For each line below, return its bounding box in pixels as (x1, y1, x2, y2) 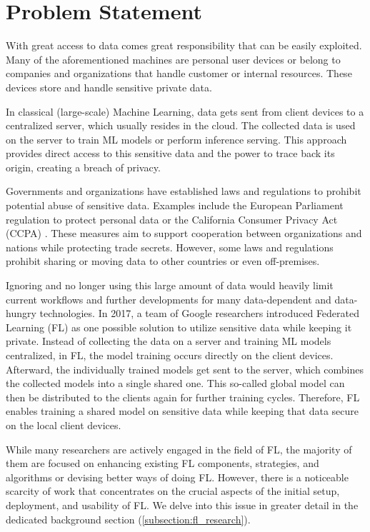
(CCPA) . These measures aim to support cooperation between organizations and (6, 226, 362, 241)
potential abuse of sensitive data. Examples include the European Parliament (6, 198, 344, 213)
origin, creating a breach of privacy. (6, 159, 161, 174)
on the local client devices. (6, 417, 121, 432)
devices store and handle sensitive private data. (6, 79, 212, 94)
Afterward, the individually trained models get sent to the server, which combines (6, 361, 364, 376)
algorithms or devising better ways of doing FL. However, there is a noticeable (6, 469, 349, 484)
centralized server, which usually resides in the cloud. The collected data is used (6, 118, 356, 133)
